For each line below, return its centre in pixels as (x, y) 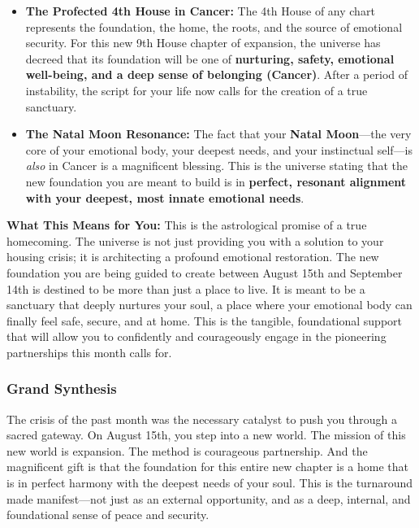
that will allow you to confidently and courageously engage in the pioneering (197, 336)
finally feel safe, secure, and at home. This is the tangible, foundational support (205, 320)
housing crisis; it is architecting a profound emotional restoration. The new (193, 257)
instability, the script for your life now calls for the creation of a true (197, 90)
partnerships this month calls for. (89, 352)
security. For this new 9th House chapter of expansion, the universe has (203, 43)
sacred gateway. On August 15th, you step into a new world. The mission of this (206, 435)
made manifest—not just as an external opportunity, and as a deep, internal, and (209, 498)
